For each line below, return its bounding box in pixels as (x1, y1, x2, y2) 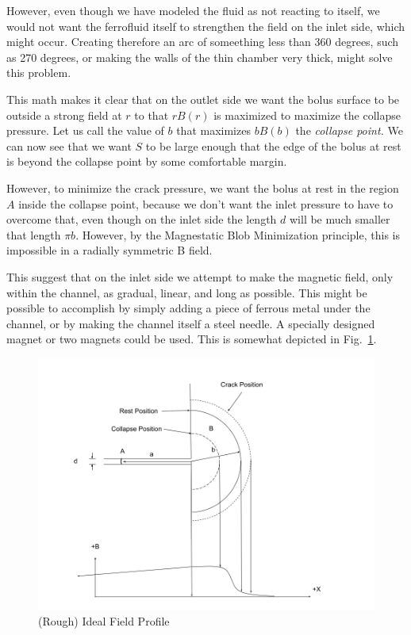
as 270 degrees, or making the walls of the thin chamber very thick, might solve (6, 48, 393, 65)
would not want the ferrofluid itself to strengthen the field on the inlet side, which (6, 17, 405, 34)
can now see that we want (6, 137, 132, 154)
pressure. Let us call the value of (6, 122, 164, 139)
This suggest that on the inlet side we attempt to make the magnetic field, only (6, 268, 394, 285)
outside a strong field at (6, 106, 122, 123)
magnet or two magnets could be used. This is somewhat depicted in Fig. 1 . (6, 331, 377, 347)
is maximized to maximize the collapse (213, 106, 401, 123)
